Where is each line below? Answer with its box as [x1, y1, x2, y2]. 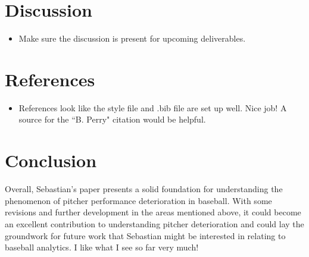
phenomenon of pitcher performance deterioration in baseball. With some [5, 194, 272, 206]
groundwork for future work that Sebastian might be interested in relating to [5, 229, 286, 242]
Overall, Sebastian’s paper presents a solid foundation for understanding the [5, 183, 283, 195]
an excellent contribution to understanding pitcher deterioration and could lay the [5, 217, 304, 230]
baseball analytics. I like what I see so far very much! [5, 241, 199, 253]
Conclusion [5, 148, 97, 173]
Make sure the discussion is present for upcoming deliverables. [18, 32, 246, 45]
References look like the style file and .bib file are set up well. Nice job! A [18, 101, 287, 114]
